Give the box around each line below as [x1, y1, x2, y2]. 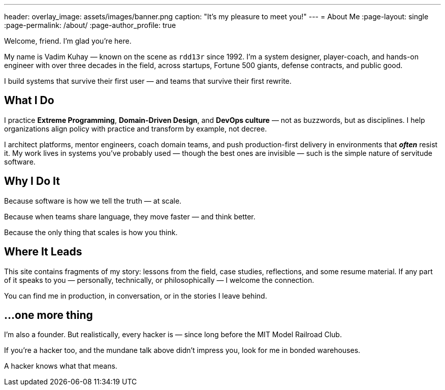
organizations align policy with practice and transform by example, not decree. [4, 124, 267, 133]
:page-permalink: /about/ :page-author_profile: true [4, 21, 176, 29]
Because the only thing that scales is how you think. [4, 227, 178, 237]
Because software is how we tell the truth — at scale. [4, 196, 182, 205]
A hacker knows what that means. [4, 362, 117, 371]
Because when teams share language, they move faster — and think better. [4, 212, 256, 221]
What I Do [4, 94, 54, 107]
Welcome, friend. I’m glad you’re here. [4, 37, 132, 45]
